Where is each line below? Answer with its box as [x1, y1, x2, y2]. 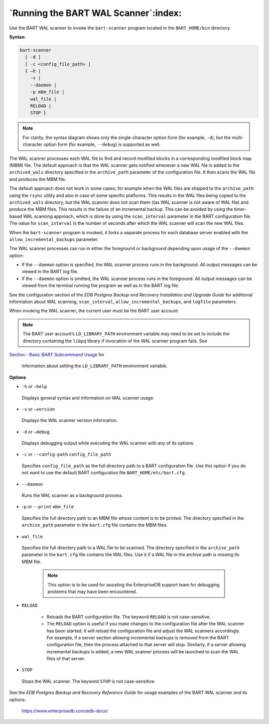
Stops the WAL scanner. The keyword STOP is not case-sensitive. [21, 678, 156, 684]
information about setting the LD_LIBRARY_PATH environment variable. [21, 363, 168, 369]
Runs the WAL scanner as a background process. [21, 492, 123, 498]
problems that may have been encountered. [47, 588, 137, 594]
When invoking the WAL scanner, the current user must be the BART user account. [9, 308, 179, 314]
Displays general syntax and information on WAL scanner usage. [21, 395, 154, 401]
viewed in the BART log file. [21, 269, 78, 275]
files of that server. [46, 656, 86, 662]
